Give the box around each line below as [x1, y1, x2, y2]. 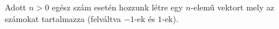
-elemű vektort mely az [190, 1, 274, 13]
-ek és [134, 12, 155, 24]
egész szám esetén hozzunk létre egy [52, 1, 183, 13]
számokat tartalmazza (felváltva [5, 12, 121, 24]
